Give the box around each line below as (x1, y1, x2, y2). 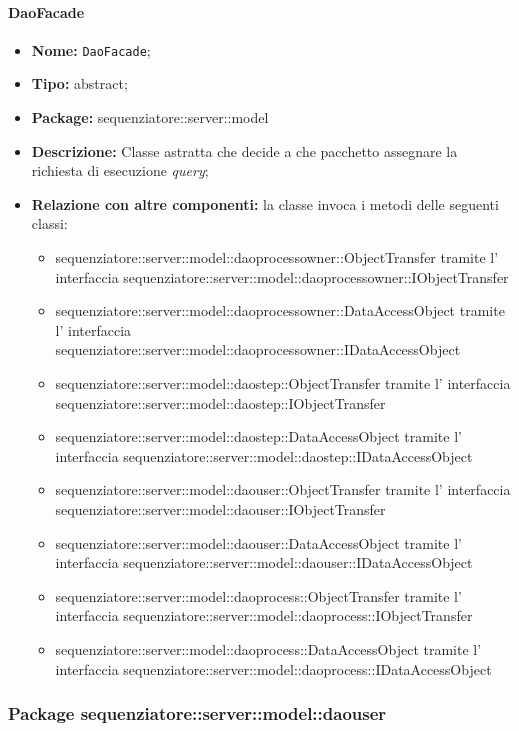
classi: (31, 213, 68, 234)
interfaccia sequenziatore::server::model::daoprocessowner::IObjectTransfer (55, 266, 509, 287)
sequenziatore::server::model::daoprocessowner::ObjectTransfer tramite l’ (55, 247, 499, 268)
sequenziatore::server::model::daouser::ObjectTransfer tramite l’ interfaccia (55, 479, 511, 500)
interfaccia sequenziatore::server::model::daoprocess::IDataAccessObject (55, 658, 492, 679)
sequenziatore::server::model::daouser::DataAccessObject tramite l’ (55, 532, 462, 553)
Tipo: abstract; (31, 73, 128, 94)
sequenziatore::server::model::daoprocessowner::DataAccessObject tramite (55, 300, 505, 321)
